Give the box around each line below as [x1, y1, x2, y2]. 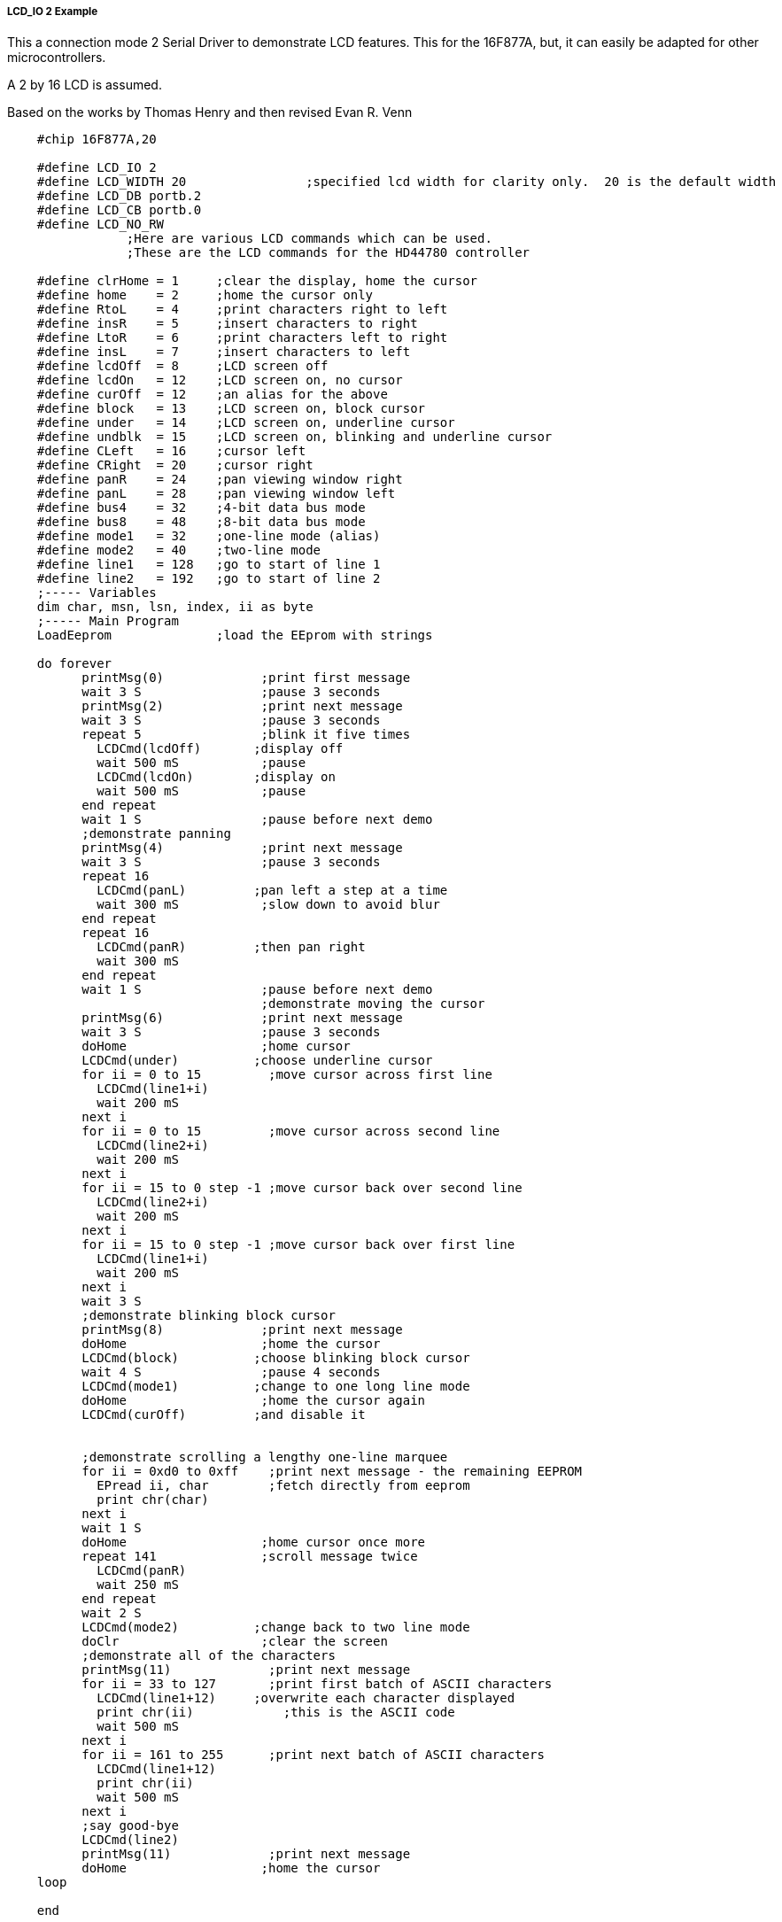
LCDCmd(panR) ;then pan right [97, 940, 366, 955]
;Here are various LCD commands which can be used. [126, 231, 492, 246]
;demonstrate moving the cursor [260, 996, 485, 1011]
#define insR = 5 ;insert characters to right [36, 316, 418, 331]
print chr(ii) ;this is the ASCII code [97, 1705, 455, 1720]
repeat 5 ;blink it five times [81, 727, 411, 742]
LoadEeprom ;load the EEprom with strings [36, 628, 433, 643]
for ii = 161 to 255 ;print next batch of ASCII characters [81, 1748, 545, 1763]
